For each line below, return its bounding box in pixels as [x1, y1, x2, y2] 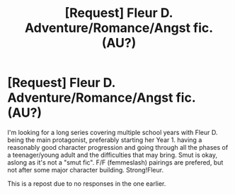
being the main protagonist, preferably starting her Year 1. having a [7, 136, 202, 144]
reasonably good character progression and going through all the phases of [7, 143, 229, 151]
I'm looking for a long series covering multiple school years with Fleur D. [7, 128, 218, 136]
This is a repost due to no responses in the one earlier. [7, 179, 166, 188]
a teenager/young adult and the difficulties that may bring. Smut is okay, [7, 150, 218, 159]
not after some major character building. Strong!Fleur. [7, 165, 164, 174]
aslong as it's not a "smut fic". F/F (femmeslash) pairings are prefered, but [7, 158, 224, 167]
